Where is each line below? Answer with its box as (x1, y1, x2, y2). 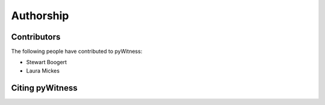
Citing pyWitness (11, 83, 78, 93)
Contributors (11, 32, 61, 42)
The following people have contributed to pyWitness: (11, 48, 143, 55)
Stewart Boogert (26, 59, 67, 66)
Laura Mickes (26, 67, 60, 74)
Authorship (11, 9, 69, 22)
